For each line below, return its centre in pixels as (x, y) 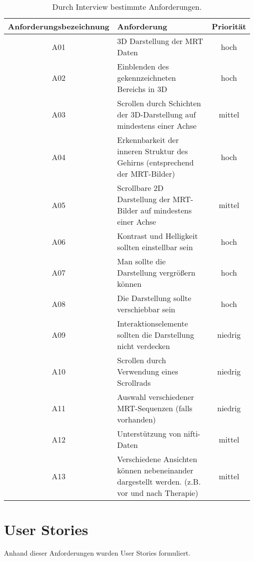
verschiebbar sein (146, 309)
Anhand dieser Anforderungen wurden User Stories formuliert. (97, 553)
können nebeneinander (155, 470)
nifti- (192, 433)
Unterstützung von (149, 433)
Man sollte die (141, 261)
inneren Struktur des (152, 151)
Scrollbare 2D (140, 188)
